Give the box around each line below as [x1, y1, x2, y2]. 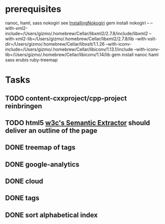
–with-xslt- [135, 36, 157, 42]
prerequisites [5, 3, 61, 15]
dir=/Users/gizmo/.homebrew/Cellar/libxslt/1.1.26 [5, 41, 105, 47]
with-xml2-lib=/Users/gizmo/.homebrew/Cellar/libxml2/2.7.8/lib [5, 36, 134, 42]
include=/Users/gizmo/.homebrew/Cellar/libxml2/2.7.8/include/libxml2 [5, 30, 148, 36]
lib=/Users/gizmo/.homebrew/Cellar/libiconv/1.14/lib [5, 51, 110, 58]
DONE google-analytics [5, 160, 80, 168]
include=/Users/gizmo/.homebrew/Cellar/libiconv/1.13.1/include [5, 46, 133, 52]
